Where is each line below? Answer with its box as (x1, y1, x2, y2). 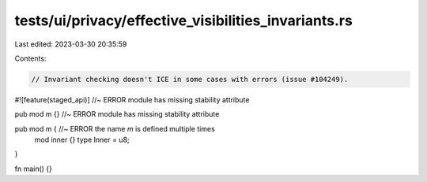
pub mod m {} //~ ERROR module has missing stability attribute (14, 110, 220, 119)
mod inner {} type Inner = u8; (34, 135, 130, 145)
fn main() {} (14, 164, 53, 173)
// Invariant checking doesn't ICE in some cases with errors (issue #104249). (31, 75, 349, 84)
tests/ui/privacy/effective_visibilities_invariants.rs (14, 12, 353, 29)
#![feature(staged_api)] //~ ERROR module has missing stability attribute (14, 95, 250, 104)
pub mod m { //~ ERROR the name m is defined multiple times (14, 124, 215, 133)
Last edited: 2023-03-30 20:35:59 (14, 39, 127, 49)
